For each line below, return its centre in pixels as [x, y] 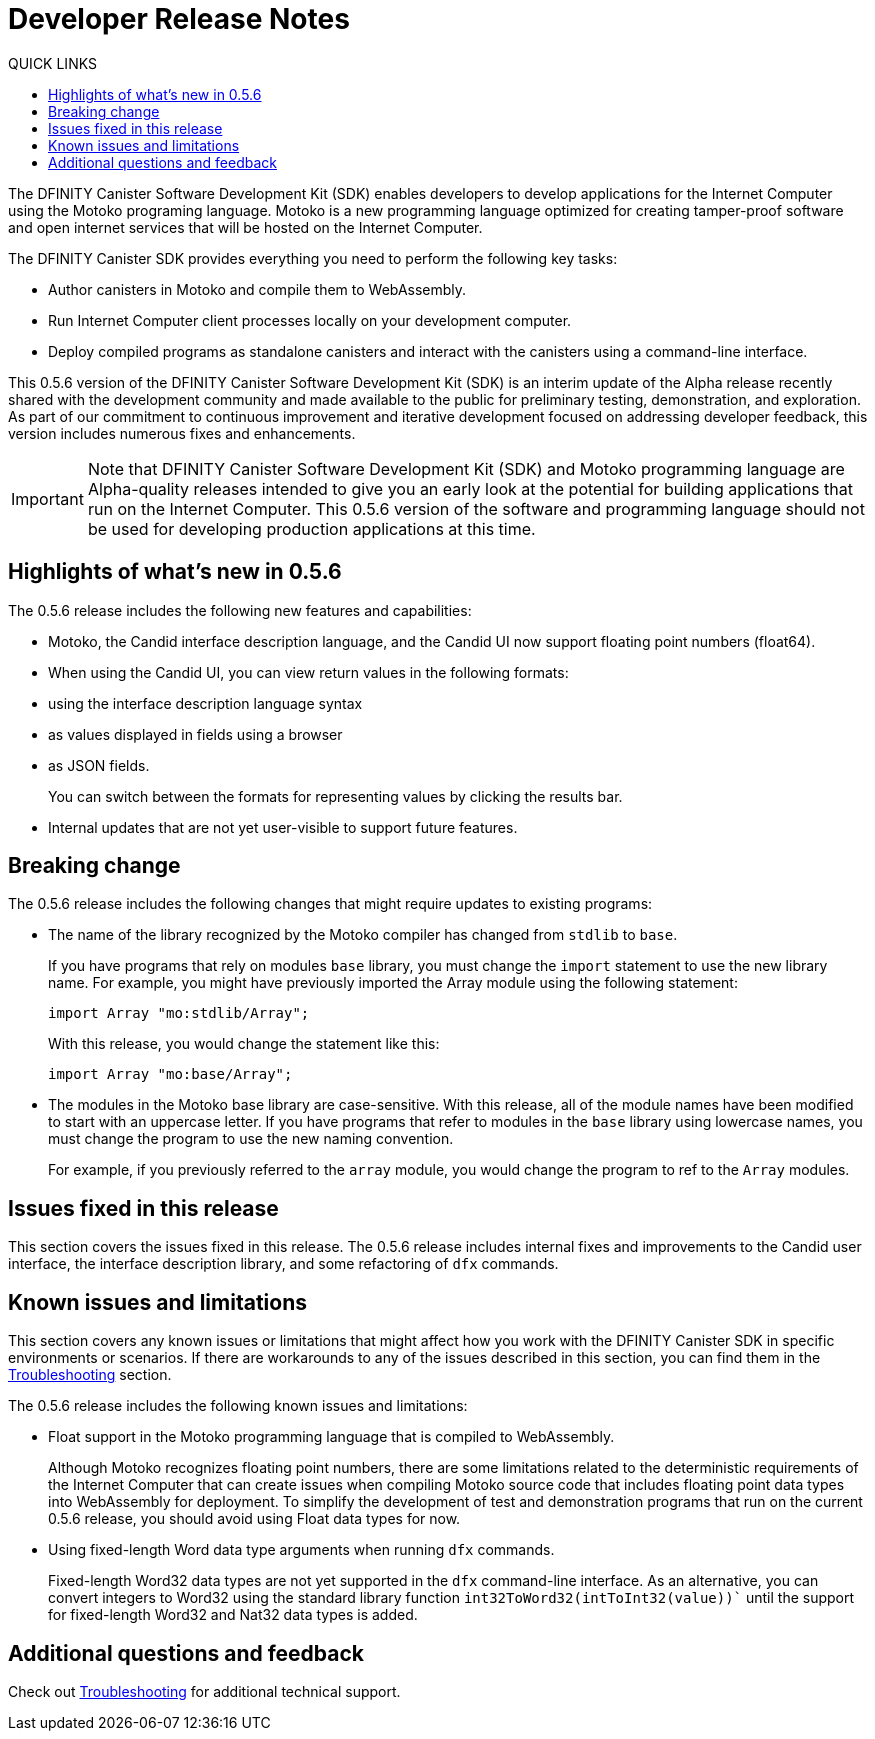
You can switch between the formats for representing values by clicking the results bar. [335, 796]
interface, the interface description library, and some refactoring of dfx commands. [283, 1264]
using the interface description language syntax [205, 703]
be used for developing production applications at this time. [311, 528]
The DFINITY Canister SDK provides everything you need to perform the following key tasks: [313, 258]
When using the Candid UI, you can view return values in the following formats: [308, 672]
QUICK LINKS [52, 63]
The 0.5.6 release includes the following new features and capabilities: [240, 610]
